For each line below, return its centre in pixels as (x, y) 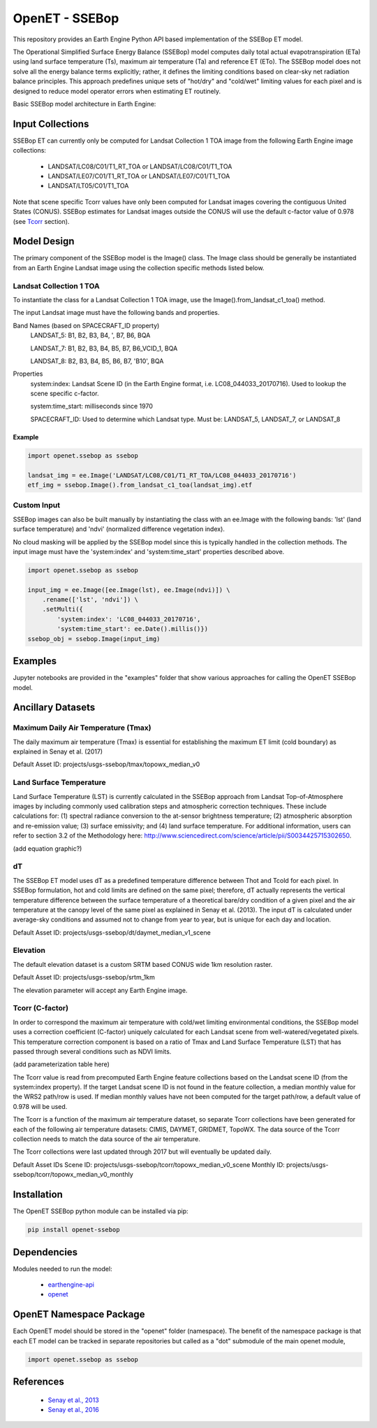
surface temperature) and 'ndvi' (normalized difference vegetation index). (119, 529)
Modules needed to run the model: (62, 1268)
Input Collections (51, 123)
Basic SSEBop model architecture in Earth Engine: (84, 104)
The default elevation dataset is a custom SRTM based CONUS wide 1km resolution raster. (143, 964)
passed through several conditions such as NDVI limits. (92, 1051)
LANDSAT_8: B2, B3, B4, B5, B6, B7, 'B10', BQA (97, 361)
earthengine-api (71, 1285)
